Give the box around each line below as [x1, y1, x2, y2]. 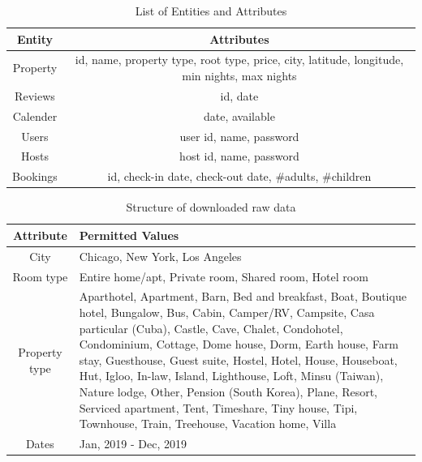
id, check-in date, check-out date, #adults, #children [107, 168, 372, 185]
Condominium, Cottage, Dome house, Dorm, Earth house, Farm [79, 336, 398, 353]
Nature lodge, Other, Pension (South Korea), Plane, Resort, [79, 383, 377, 400]
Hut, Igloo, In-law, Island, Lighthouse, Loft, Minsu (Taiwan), [79, 367, 384, 384]
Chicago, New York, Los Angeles [79, 247, 242, 264]
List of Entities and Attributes [135, 2, 287, 19]
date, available [203, 107, 275, 124]
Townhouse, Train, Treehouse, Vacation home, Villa [79, 415, 337, 432]
